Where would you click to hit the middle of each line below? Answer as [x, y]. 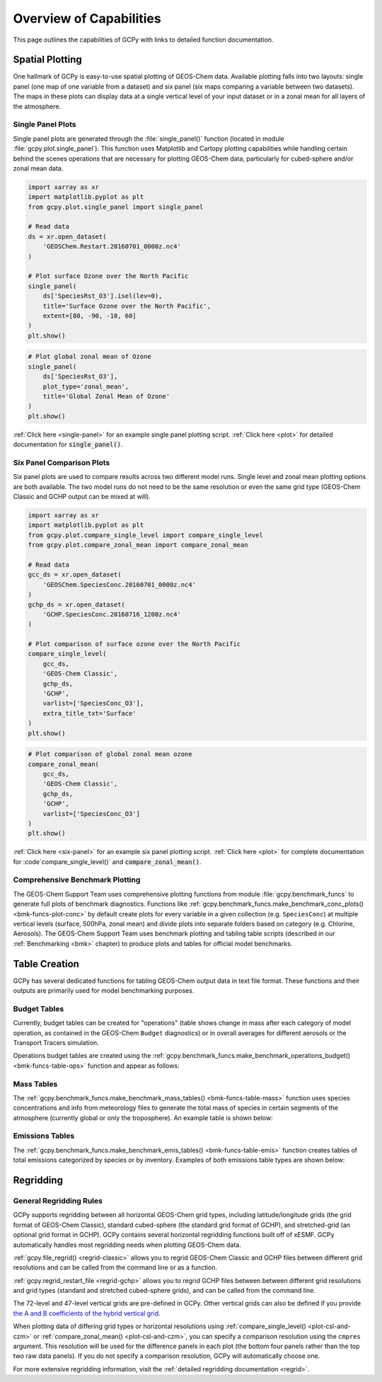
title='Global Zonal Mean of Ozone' [106, 396]
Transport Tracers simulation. [56, 1042]
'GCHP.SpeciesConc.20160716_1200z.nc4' [112, 614]
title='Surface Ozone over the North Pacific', [127, 306]
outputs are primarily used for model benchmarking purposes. [104, 991]
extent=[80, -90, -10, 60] [90, 316]
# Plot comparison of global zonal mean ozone [110, 754]
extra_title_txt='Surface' [90, 713]
